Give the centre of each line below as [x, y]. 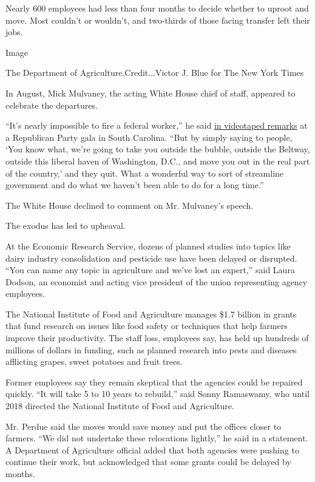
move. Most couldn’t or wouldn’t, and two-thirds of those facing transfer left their [158, 20]
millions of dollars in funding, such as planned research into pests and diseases [151, 349]
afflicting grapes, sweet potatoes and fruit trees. [94, 361]
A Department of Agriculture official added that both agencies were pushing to [152, 450]
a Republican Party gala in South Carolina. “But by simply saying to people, [149, 137]
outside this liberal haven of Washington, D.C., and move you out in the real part [158, 161]
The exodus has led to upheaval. [66, 226]
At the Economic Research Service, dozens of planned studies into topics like [148, 246]
